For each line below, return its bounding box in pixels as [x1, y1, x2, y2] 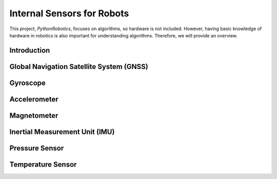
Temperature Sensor [9, 160, 77, 169]
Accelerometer [9, 95, 58, 103]
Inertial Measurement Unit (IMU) [9, 127, 115, 136]
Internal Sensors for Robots [9, 8, 129, 19]
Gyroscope [9, 78, 46, 87]
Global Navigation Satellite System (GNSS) [9, 62, 148, 71]
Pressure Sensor [9, 144, 64, 152]
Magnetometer [9, 111, 58, 120]
